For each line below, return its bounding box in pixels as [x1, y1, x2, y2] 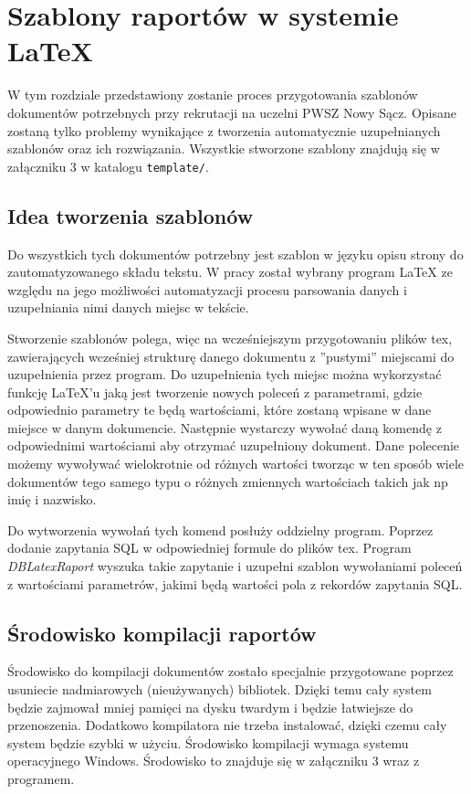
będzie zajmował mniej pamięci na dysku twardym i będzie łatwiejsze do [7, 697, 413, 716]
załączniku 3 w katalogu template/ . [7, 156, 209, 175]
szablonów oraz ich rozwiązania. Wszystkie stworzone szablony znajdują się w [7, 139, 440, 158]
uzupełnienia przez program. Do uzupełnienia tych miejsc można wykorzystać [7, 365, 442, 384]
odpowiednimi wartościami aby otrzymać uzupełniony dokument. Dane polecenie [7, 436, 460, 455]
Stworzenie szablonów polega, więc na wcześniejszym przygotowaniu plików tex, [7, 328, 453, 347]
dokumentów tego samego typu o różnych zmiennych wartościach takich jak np [7, 471, 448, 491]
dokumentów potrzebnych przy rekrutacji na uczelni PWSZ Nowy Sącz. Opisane [7, 102, 456, 122]
